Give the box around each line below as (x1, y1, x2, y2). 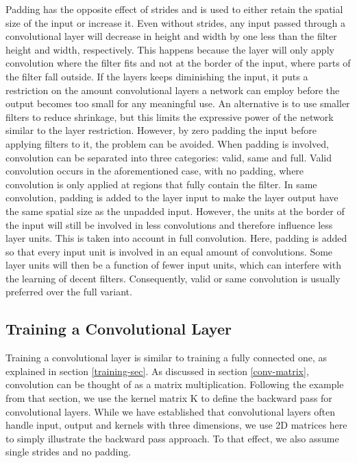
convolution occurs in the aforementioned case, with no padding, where (5, 163, 304, 178)
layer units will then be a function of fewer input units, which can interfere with (5, 258, 341, 272)
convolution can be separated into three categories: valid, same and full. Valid (5, 150, 332, 164)
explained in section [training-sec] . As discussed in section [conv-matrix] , (5, 363, 309, 378)
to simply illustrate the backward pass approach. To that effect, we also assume (5, 431, 339, 445)
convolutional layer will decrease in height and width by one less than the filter (5, 29, 337, 43)
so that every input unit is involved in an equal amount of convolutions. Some (5, 244, 333, 258)
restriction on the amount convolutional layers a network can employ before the (5, 82, 340, 97)
